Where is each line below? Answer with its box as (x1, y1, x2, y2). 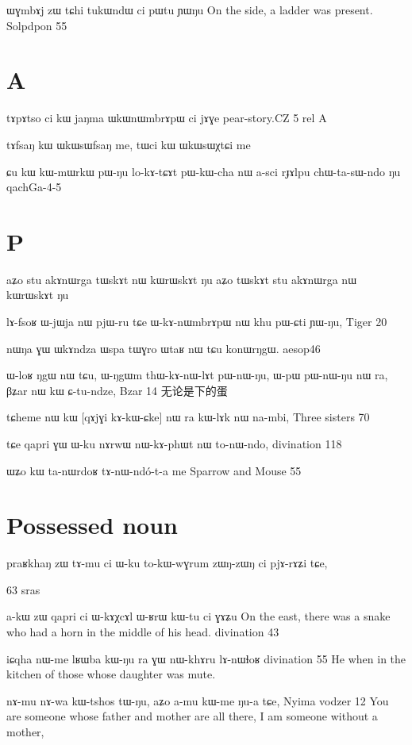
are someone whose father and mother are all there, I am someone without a (6, 708, 378, 724)
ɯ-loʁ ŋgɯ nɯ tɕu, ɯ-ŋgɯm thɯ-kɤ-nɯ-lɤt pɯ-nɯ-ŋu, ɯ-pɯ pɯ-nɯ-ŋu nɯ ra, (6, 367, 388, 383)
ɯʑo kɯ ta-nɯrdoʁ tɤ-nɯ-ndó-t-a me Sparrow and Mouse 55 (6, 462, 302, 478)
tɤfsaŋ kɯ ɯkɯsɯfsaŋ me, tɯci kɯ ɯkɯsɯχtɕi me (6, 136, 251, 152)
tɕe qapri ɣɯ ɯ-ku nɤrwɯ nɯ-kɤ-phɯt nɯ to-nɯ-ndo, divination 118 (6, 435, 342, 451)
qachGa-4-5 (6, 179, 62, 195)
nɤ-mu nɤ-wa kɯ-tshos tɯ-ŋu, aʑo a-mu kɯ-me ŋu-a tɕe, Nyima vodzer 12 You (6, 692, 389, 709)
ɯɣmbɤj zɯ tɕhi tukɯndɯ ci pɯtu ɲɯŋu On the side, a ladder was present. (6, 2, 373, 17)
